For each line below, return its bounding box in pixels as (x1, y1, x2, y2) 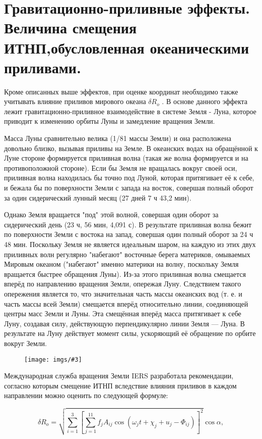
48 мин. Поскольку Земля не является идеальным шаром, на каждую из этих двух (4, 239, 256, 249)
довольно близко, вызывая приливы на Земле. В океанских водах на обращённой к (4, 142, 258, 153)
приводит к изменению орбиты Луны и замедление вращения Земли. (4, 116, 215, 126)
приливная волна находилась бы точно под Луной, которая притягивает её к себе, (4, 172, 254, 183)
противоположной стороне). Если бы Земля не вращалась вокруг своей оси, (4, 162, 237, 173)
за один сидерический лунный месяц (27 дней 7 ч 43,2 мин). (4, 192, 191, 203)
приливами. (4, 57, 81, 77)
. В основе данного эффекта (162, 96, 248, 107)
